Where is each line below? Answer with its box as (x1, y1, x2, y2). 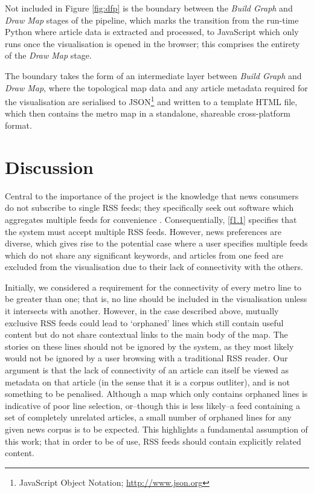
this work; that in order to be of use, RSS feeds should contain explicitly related (5, 434, 301, 447)
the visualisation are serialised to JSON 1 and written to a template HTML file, (5, 94, 298, 108)
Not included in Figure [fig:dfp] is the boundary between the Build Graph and (5, 2, 293, 14)
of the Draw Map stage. (5, 49, 92, 62)
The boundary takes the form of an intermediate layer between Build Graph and (5, 69, 302, 82)
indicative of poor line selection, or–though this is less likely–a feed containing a (5, 399, 300, 411)
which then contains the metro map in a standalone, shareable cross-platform (5, 107, 291, 120)
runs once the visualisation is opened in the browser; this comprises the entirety (5, 37, 300, 50)
